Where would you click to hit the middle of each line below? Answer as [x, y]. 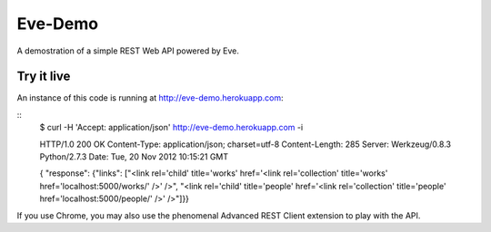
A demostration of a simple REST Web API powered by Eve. [128, 51]
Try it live [44, 77]
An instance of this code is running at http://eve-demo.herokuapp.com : [150, 98]
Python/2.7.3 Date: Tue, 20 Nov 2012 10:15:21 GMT [134, 157]
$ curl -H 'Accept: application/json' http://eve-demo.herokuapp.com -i [171, 128]
